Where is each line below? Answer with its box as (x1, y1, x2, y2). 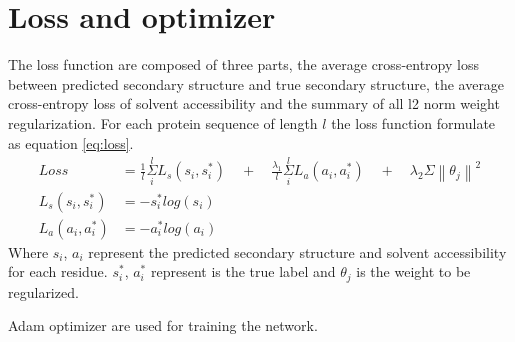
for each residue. (8, 261, 108, 282)
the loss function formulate (331, 112, 496, 133)
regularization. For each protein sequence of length (8, 112, 318, 133)
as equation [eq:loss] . (8, 132, 134, 153)
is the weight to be (356, 261, 471, 282)
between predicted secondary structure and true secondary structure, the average (8, 73, 505, 94)
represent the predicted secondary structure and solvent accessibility (88, 241, 507, 262)
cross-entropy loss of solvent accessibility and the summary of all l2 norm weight (8, 93, 500, 114)
